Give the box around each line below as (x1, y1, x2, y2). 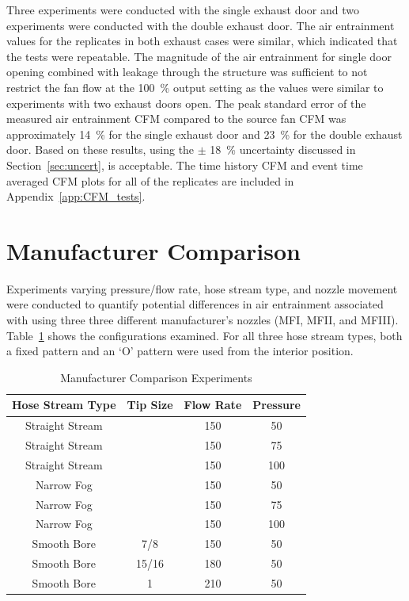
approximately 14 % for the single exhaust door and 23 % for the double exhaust (6, 125, 403, 142)
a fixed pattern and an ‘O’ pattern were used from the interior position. (6, 343, 354, 359)
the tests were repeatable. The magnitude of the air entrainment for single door (6, 48, 392, 64)
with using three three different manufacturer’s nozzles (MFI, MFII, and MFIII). (6, 312, 399, 328)
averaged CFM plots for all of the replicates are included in (6, 172, 294, 189)
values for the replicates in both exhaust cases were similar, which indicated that (6, 33, 398, 49)
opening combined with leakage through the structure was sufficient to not (6, 63, 368, 80)
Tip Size (127, 396, 173, 413)
